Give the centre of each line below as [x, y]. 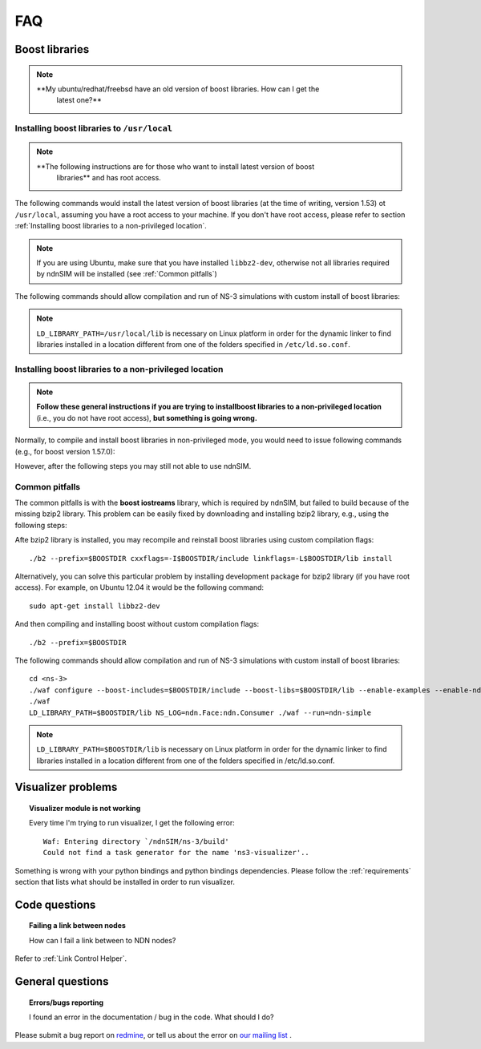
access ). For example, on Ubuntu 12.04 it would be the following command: [139, 587]
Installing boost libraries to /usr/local [93, 128]
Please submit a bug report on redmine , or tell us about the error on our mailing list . [153, 1035]
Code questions [55, 904]
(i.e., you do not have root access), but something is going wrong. [147, 418]
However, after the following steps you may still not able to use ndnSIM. [133, 466]
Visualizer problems [66, 787]
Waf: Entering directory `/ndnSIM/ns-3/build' [136, 841]
